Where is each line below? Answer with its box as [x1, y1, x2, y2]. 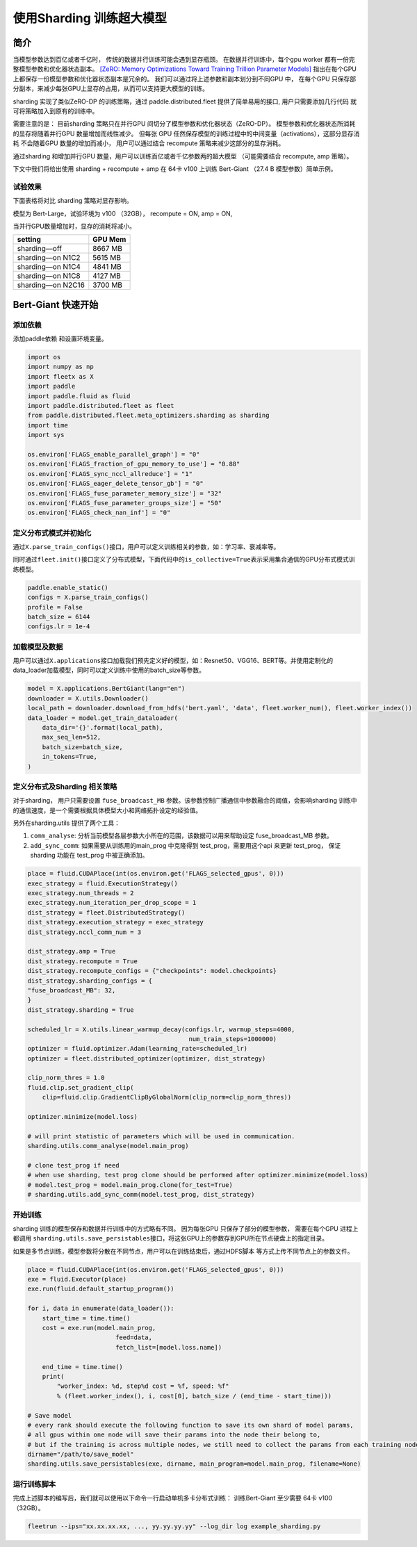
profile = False [27, 603, 83, 611]
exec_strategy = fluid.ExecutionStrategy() [27, 879, 179, 887]
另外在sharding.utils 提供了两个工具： [13, 819, 121, 827]
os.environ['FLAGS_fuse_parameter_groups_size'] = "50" [27, 499, 222, 507]
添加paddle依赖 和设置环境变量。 [13, 334, 108, 343]
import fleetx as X [27, 373, 94, 380]
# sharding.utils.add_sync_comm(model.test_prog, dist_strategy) [27, 1190, 255, 1199]
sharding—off [17, 244, 63, 254]
